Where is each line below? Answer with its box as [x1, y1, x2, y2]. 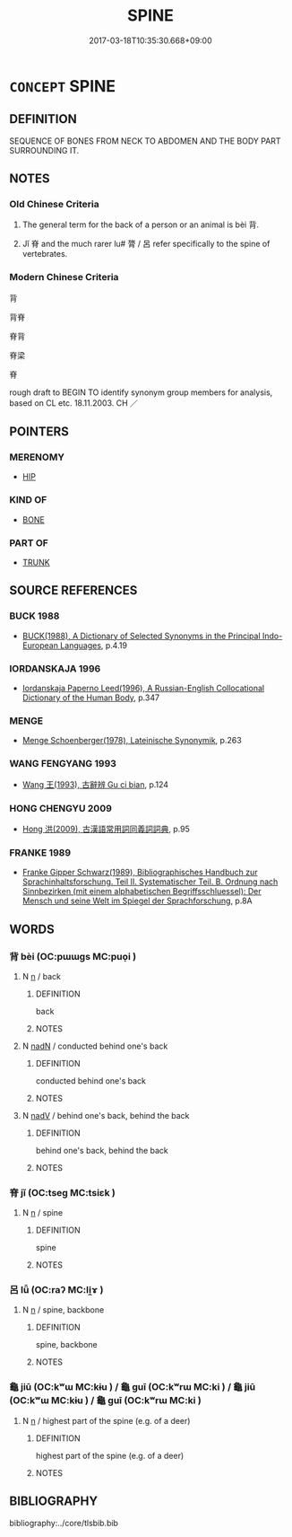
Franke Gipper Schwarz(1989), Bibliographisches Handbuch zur [21, 867, 258, 878]
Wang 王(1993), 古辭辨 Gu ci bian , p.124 [21, 778, 168, 790]
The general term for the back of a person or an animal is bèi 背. [21, 219, 260, 230]
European [21, 639, 58, 651]
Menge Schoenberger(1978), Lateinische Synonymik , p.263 [21, 735, 242, 746]
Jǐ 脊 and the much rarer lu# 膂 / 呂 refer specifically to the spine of [21, 239, 271, 250]
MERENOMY [9, 451, 65, 463]
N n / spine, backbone [21, 1304, 105, 1315]
